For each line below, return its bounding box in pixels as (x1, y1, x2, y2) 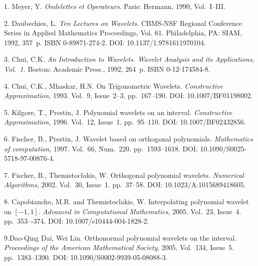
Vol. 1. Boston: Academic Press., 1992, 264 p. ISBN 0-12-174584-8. (4, 63, 210, 74)
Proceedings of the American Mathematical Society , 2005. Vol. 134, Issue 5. (4, 242, 234, 253)
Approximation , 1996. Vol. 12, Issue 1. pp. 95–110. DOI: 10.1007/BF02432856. (4, 117, 246, 127)
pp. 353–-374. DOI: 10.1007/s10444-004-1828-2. (4, 216, 149, 226)
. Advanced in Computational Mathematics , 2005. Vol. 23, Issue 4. (38, 206, 242, 216)
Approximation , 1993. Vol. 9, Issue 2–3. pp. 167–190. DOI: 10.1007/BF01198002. (4, 90, 253, 101)
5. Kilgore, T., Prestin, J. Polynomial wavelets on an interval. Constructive (4, 107, 233, 117)
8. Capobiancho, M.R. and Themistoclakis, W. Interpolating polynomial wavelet (4, 196, 249, 206)
